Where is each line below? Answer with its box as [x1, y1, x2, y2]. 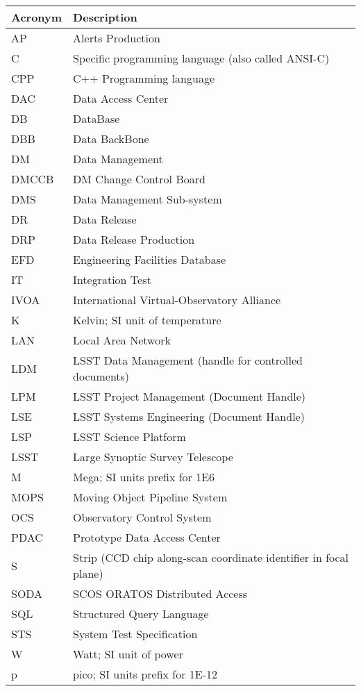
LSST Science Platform [73, 428, 186, 444]
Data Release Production [73, 231, 195, 247]
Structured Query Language [73, 606, 209, 622]
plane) [73, 565, 103, 581]
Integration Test [73, 272, 151, 288]
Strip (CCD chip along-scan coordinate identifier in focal [73, 549, 349, 565]
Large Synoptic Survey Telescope [73, 449, 233, 465]
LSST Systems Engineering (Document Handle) [73, 408, 305, 424]
